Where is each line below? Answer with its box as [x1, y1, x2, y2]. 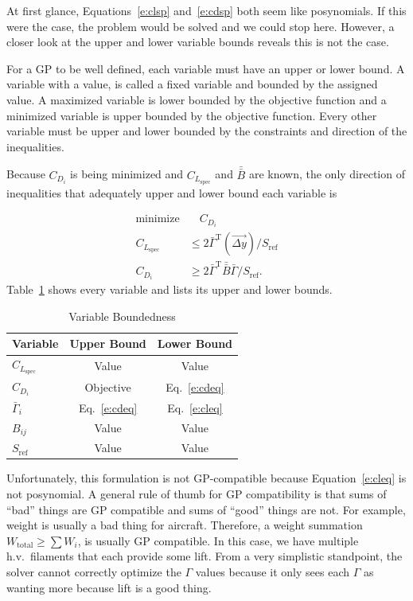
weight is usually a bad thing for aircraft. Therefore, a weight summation [6, 517, 363, 533]
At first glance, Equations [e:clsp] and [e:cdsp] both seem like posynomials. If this [6, 2, 407, 18]
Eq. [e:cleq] [167, 399, 223, 416]
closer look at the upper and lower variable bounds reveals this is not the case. [6, 33, 389, 50]
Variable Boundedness [68, 307, 176, 324]
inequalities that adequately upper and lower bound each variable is [6, 184, 337, 201]
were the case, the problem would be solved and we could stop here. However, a [6, 18, 395, 34]
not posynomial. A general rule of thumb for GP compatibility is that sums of [6, 485, 387, 501]
